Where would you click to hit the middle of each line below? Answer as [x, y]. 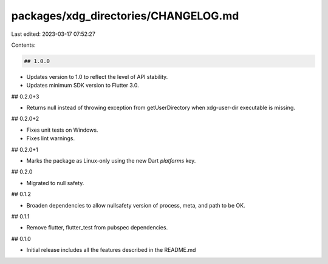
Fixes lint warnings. [51, 138]
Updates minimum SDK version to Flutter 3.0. [83, 86]
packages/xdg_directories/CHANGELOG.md [125, 16]
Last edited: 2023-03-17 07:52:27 [53, 34]
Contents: [23, 45]
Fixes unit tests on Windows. [62, 130]
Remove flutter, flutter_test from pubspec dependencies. [97, 228]
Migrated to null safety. [55, 183]
